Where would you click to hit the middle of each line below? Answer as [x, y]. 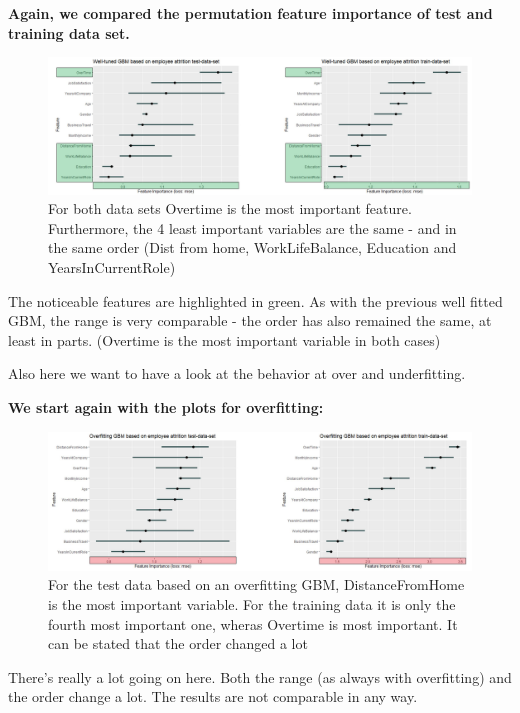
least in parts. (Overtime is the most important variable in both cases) [224, 339]
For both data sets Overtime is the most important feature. [230, 208]
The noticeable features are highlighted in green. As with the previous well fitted [255, 300]
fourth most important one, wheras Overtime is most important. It [253, 623]
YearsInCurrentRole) [112, 267]
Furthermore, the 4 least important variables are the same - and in [252, 227]
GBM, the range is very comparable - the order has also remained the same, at [250, 320]
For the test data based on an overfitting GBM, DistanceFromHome [256, 584]
